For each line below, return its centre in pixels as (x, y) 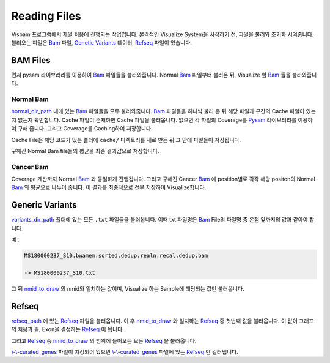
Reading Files (46, 16)
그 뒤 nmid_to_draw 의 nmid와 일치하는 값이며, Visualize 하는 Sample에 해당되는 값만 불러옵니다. (128, 288)
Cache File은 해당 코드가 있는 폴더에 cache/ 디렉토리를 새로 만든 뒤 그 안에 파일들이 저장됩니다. (126, 140)
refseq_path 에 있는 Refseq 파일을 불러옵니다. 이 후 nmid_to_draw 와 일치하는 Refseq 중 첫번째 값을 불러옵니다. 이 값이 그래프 (163, 321)
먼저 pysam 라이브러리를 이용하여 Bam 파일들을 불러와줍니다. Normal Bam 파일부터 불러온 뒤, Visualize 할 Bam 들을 (151, 75)
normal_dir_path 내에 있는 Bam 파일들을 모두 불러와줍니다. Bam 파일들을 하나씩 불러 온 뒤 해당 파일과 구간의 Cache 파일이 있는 (163, 111)
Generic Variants (44, 205)
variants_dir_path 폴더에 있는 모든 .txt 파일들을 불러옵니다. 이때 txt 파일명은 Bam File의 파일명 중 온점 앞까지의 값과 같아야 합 (163, 220)
